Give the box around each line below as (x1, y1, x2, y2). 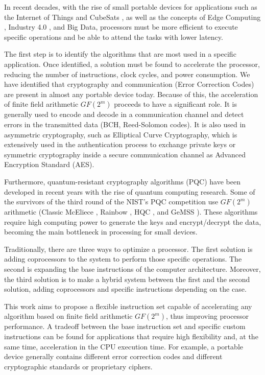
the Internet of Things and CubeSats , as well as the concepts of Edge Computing (4, 11, 261, 22)
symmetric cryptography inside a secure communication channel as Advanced (4, 149, 246, 159)
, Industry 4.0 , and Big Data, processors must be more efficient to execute (4, 21, 238, 32)
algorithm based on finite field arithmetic (4, 311, 133, 321)
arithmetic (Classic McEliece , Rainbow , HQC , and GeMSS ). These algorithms (4, 206, 258, 217)
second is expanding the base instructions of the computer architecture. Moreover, (4, 264, 261, 274)
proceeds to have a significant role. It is (114, 99, 237, 109)
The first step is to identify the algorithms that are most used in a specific (4, 49, 236, 59)
